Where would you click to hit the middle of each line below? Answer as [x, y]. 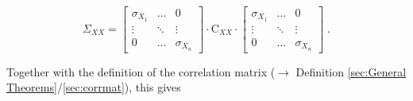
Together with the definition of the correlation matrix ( [141, 71]
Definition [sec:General [351, 71]
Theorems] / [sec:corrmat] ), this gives [94, 87]
